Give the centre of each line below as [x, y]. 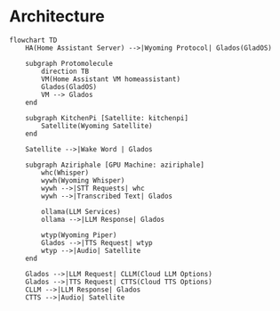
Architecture [57, 16]
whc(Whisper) [65, 172]
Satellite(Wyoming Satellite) [97, 126]
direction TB [65, 71]
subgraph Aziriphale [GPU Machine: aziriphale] [115, 165]
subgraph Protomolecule [69, 63]
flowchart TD [33, 40]
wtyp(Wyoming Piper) [79, 235]
